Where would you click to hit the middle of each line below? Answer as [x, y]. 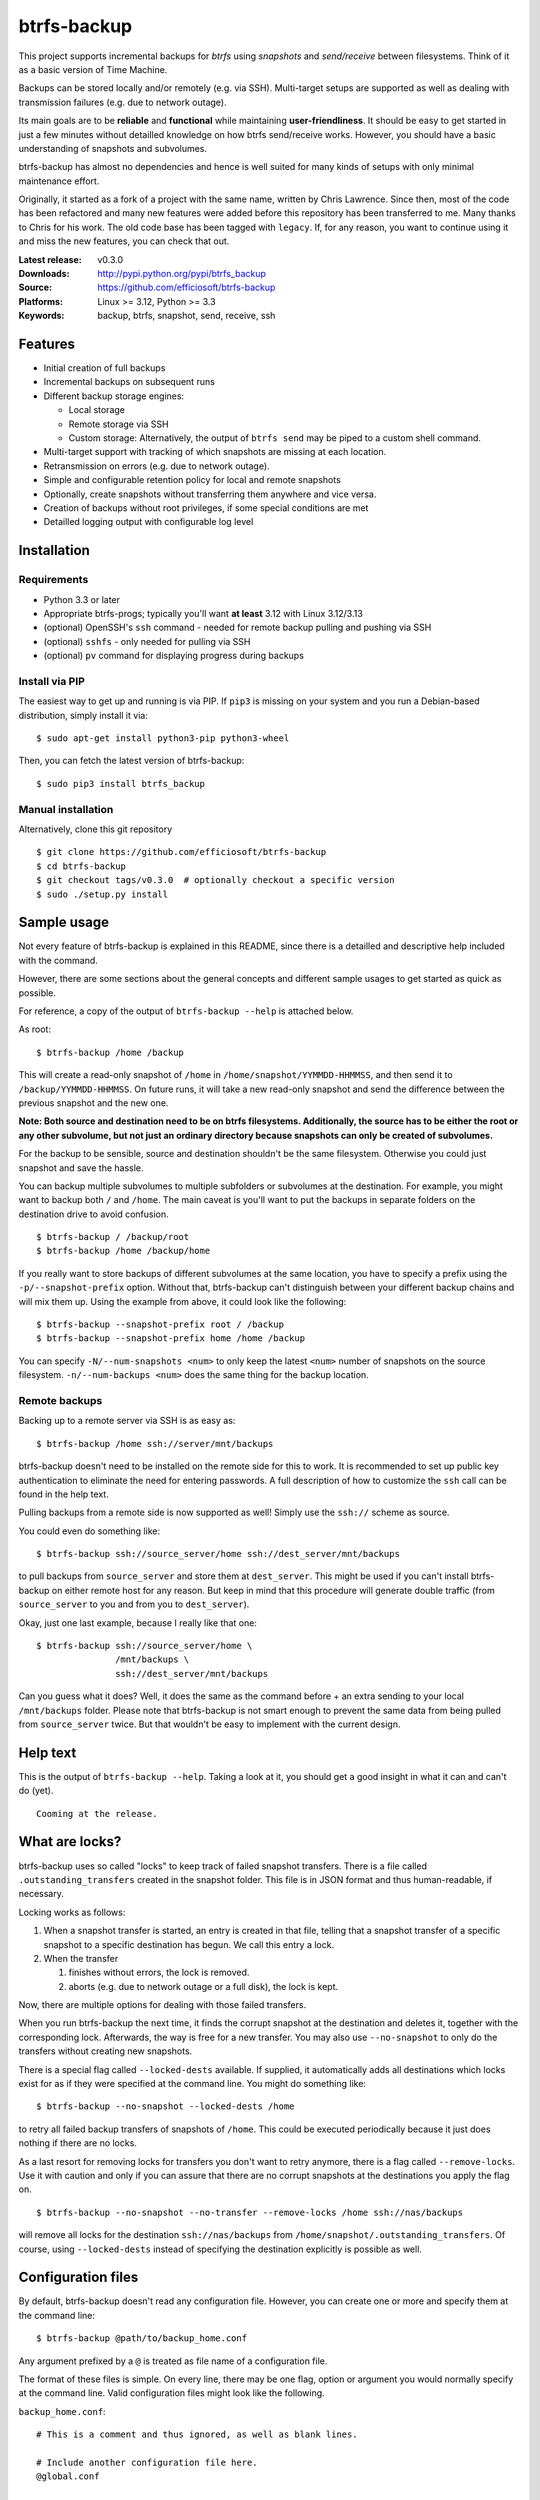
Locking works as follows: [72, 1912]
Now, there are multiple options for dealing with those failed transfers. [162, 2005]
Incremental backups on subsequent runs [129, 382]
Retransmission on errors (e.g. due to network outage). [156, 466]
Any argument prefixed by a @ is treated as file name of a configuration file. [173, 2361]
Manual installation [66, 809]
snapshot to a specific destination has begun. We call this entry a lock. [189, 1944]
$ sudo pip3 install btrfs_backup [120, 783]
